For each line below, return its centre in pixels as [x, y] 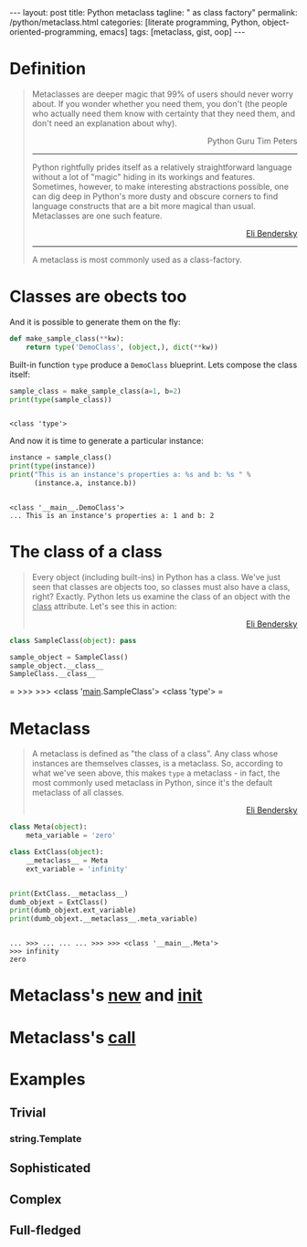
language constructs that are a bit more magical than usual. [143, 206]
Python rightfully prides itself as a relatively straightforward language [162, 167]
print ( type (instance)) [53, 466]
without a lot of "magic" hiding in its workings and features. [143, 176]
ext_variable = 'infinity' [77, 869]
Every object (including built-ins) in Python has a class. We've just [156, 576]
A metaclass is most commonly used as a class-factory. [137, 259]
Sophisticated [50, 1168]
